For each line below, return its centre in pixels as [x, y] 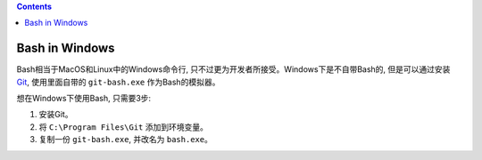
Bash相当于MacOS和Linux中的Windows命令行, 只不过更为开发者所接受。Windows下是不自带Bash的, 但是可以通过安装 [233, 69]
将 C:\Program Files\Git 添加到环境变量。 [124, 127]
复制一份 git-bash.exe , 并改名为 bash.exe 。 [126, 140]
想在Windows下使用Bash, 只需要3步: [84, 99]
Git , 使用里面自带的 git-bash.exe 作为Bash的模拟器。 [118, 82]
